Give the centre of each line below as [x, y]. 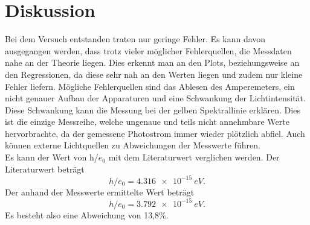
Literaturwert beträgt [45, 169]
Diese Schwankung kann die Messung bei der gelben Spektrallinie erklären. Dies [153, 109]
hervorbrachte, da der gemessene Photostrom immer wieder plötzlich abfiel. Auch [155, 133]
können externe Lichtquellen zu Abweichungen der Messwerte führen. [133, 145]
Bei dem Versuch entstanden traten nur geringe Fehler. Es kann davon [135, 39]
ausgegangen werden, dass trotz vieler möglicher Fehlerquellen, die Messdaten [148, 50]
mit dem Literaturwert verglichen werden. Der [194, 157]
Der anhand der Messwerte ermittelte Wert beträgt [100, 192]
